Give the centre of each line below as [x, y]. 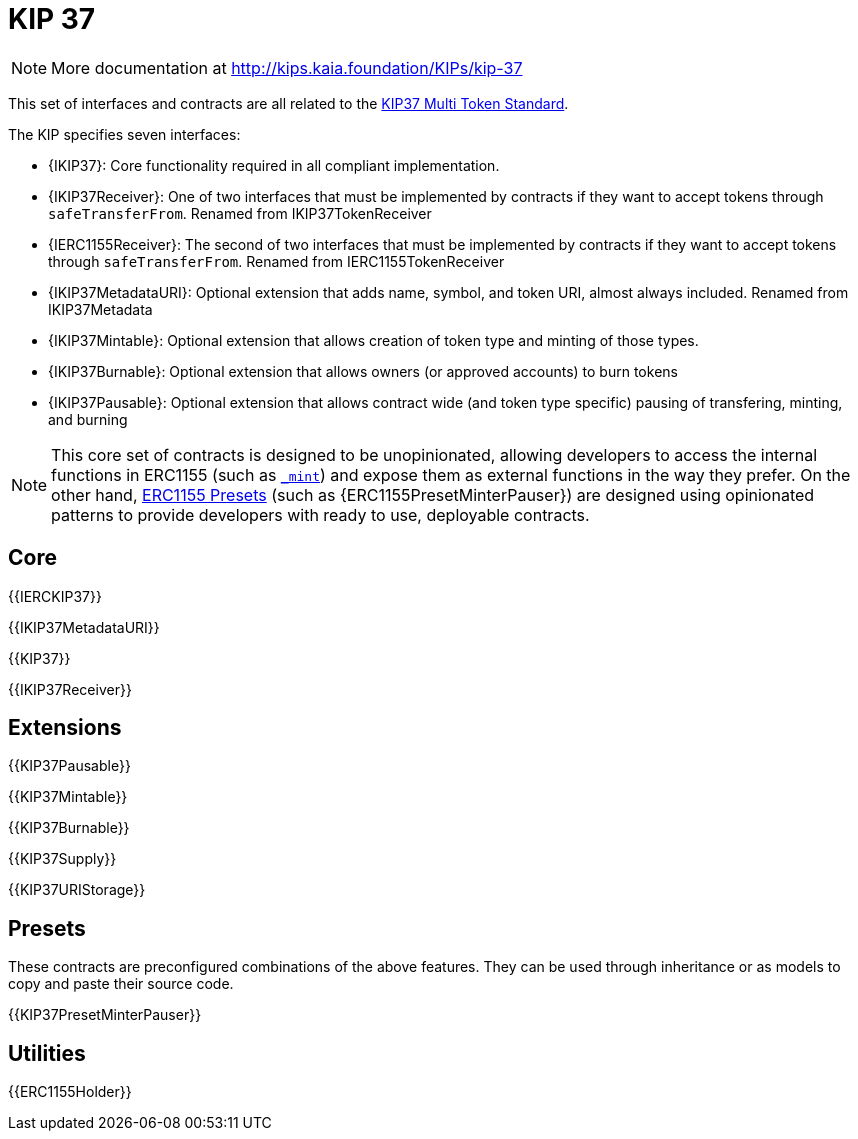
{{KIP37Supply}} [62, 859]
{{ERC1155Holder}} [70, 1092]
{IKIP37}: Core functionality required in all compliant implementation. [274, 165]
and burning [88, 419]
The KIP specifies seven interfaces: [124, 134]
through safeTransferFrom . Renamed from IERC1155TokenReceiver [276, 261]
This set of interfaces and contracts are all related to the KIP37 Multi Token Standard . [288, 103]
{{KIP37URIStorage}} [77, 890]
